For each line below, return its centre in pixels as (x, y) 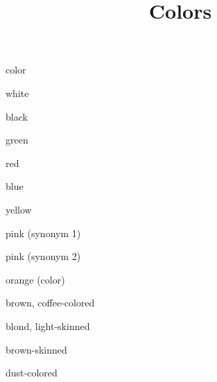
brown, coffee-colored (50, 303)
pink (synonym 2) (43, 256)
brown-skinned (36, 349)
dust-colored (32, 373)
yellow (19, 209)
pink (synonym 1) (43, 233)
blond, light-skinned (48, 325)
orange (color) (35, 279)
